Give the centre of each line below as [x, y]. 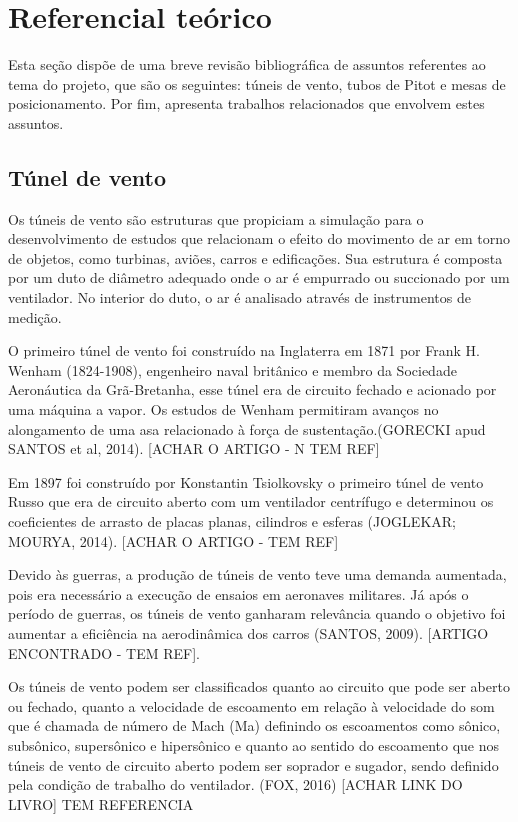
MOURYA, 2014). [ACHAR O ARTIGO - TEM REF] [173, 540]
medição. [35, 316]
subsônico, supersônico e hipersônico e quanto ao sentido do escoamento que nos [254, 744]
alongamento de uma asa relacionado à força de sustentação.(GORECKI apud [247, 428]
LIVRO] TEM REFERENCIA [101, 803]
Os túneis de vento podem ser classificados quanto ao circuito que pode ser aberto [259, 686]
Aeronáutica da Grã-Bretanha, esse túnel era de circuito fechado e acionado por [252, 389]
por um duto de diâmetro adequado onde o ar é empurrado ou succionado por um [259, 277]
